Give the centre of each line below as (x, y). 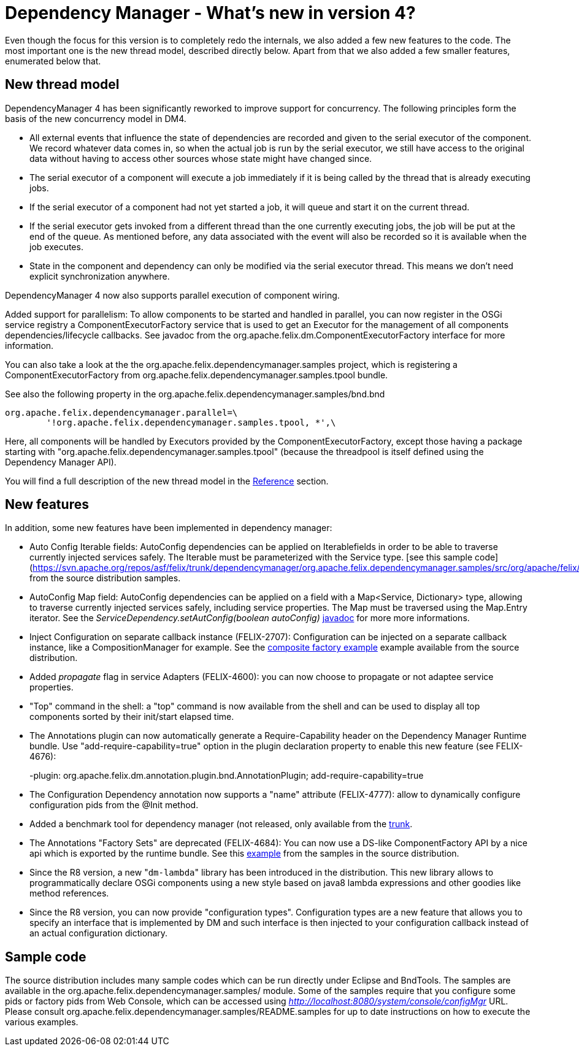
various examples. (42, 1022)
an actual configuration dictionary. (99, 933)
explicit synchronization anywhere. (100, 276)
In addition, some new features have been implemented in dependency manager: (169, 528)
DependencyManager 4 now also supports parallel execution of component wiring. (172, 295)
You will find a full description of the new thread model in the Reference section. (167, 481)
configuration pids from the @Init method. (114, 805)
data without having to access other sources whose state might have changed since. (201, 158)
